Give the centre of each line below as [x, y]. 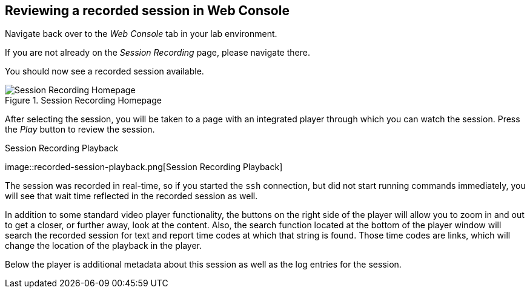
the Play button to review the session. [80, 130]
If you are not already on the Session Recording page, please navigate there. [157, 53]
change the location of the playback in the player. [103, 246]
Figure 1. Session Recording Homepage [83, 100]
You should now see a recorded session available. [104, 71]
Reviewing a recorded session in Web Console [147, 11]
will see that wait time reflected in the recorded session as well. [131, 196]
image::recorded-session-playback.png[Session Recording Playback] [144, 167]
